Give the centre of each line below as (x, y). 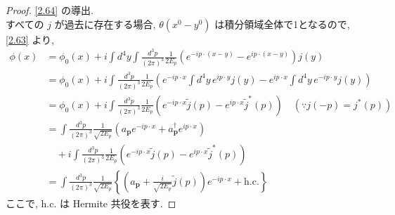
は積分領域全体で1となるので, (282, 24)
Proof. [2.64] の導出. (50, 10)
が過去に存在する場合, (105, 24)
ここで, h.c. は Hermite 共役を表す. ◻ (91, 203)
